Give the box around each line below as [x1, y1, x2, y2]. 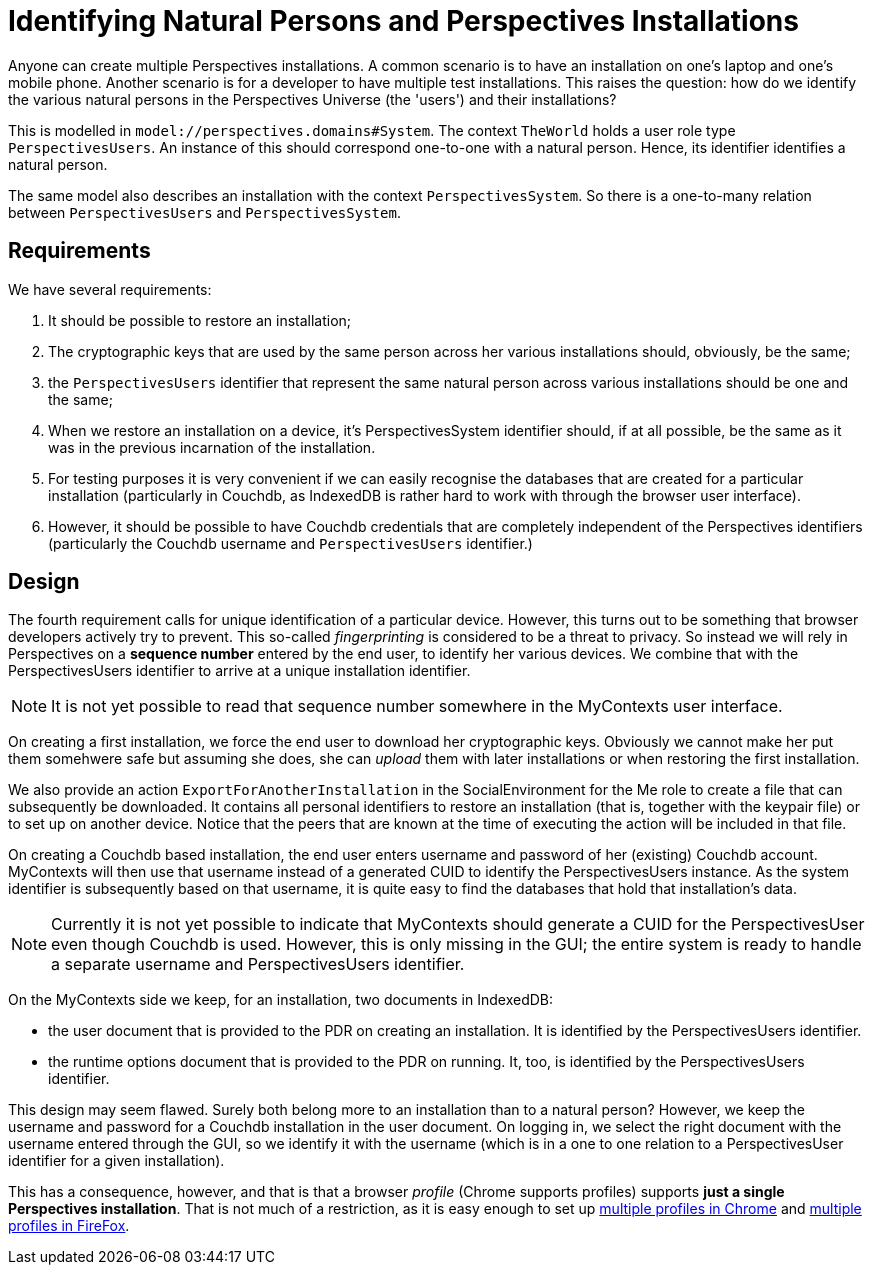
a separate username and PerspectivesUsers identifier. [51, 954, 465, 975]
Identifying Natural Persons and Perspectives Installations [8, 4, 799, 38]
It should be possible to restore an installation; [48, 311, 352, 329]
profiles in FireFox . [8, 1217, 130, 1235]
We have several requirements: [8, 280, 212, 298]
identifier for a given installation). [8, 1152, 225, 1170]
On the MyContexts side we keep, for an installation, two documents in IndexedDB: [8, 991, 554, 1009]
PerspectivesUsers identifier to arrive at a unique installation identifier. [8, 662, 471, 680]
